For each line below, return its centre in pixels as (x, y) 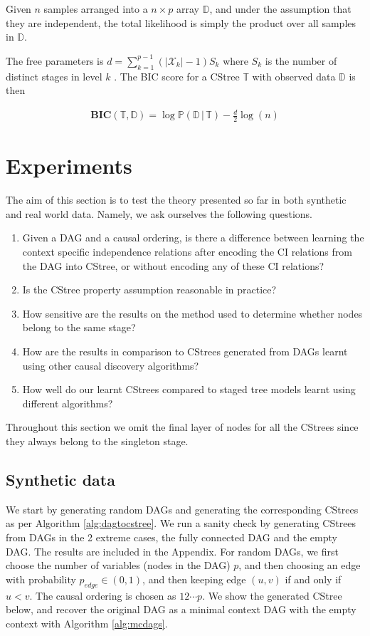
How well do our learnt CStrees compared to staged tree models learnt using (189, 389)
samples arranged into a (96, 9)
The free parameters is (55, 60)
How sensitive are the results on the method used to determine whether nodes (192, 313)
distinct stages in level (54, 76)
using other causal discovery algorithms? (111, 365)
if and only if (313, 579)
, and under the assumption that (280, 9)
